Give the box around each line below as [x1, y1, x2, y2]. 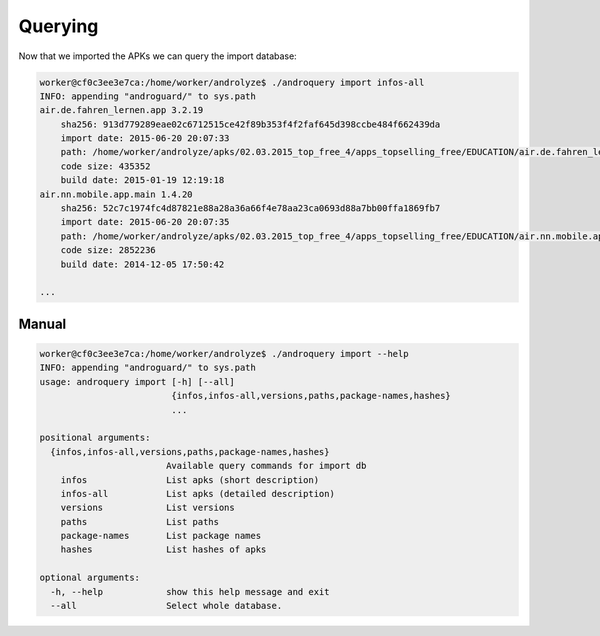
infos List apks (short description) [60, 474, 320, 485]
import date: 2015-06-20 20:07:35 [60, 216, 230, 228]
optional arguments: [39, 572, 140, 584]
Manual [18, 315, 67, 332]
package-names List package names [60, 530, 262, 542]
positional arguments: [39, 432, 151, 444]
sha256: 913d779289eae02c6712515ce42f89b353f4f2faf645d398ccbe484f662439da [60, 118, 441, 130]
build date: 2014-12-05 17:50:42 [60, 258, 225, 270]
